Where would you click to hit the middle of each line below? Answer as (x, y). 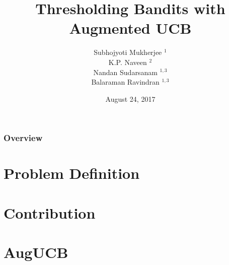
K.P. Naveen (128, 62)
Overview (23, 138)
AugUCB (36, 252)
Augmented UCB (130, 28)
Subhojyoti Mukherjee (128, 52)
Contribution (50, 212)
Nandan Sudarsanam (125, 72)
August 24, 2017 (130, 98)
